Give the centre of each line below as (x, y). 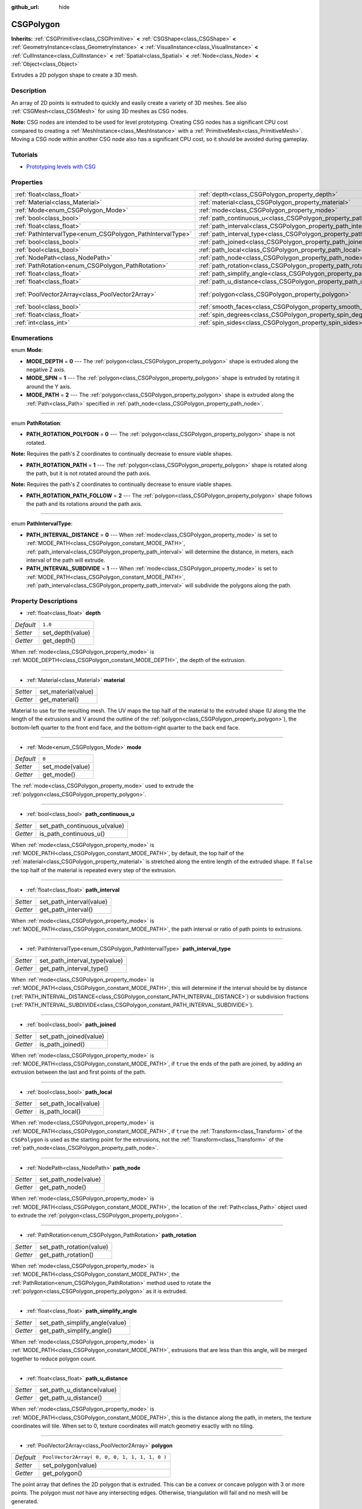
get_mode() (59, 774)
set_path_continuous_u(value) (82, 826)
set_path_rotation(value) (74, 1246)
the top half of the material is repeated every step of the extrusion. (94, 870)
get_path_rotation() (67, 1254)
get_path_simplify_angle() (76, 1330)
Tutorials (25, 155)
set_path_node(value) (70, 1179)
